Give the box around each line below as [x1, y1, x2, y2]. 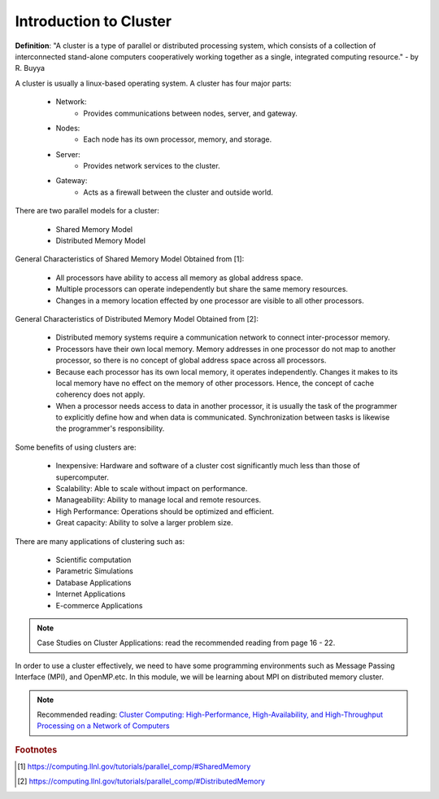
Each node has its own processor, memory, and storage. [83, 134, 272, 144]
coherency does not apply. [55, 389, 146, 399]
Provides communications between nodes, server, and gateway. [83, 108, 298, 118]
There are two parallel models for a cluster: [15, 206, 160, 216]
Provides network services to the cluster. [83, 161, 220, 171]
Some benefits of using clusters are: [15, 442, 137, 452]
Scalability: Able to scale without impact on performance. [55, 484, 248, 494]
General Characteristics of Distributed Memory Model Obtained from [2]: [15, 314, 259, 323]
